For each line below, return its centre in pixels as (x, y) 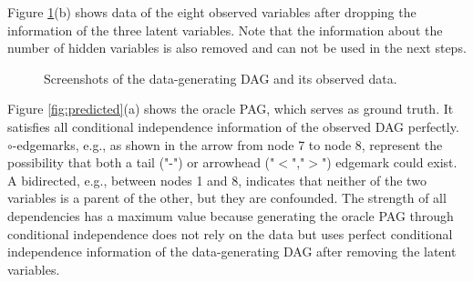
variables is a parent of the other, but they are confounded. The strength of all (227, 198)
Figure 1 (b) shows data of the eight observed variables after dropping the (212, 12)
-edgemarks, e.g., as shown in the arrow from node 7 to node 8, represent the (227, 144)
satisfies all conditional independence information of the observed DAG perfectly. (233, 126)
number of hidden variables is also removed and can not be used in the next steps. (237, 48)
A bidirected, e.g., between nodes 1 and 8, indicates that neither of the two (217, 180)
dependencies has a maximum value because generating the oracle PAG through (231, 215)
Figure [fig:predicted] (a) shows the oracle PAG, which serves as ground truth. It (231, 109)
